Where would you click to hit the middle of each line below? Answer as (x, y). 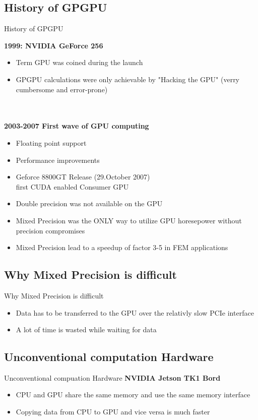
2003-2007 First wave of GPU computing (77, 126)
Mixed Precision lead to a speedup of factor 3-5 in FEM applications (122, 247)
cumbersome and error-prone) (62, 89)
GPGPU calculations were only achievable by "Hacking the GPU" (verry (128, 79)
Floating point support (51, 142)
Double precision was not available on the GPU (89, 203)
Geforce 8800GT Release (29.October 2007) (83, 177)
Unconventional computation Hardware (109, 357)
